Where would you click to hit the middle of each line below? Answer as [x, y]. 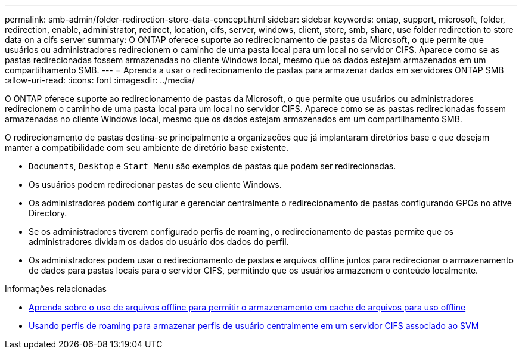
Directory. [48, 213]
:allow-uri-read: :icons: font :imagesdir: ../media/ [100, 80]
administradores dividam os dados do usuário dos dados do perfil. [159, 242]
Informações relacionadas [56, 289]
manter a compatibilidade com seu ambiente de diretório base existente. [147, 147]
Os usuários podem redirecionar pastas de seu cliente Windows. [155, 184]
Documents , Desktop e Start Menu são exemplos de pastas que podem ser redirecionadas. [212, 166]
